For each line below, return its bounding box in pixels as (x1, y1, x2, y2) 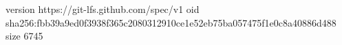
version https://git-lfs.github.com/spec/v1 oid (6, 2, 200, 16)
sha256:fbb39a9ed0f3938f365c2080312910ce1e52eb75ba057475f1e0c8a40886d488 (6, 15, 336, 29)
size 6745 (6, 29, 43, 43)
